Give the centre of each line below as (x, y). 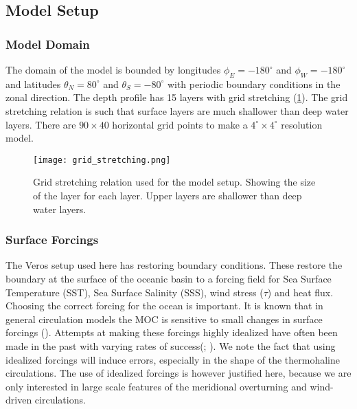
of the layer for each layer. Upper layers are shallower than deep (168, 196)
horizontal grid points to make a (180, 124)
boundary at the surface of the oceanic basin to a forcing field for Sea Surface (169, 279)
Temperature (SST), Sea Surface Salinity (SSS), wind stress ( (135, 292)
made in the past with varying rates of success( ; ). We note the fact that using (171, 345)
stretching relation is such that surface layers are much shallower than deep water (177, 110)
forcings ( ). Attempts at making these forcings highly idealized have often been (172, 332)
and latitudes (33, 84)
